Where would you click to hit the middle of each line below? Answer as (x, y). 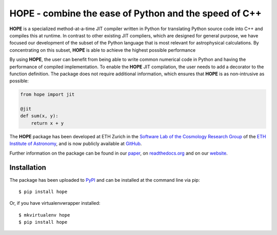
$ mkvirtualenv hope (44, 215)
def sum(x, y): (39, 116)
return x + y (47, 123)
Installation (28, 168)
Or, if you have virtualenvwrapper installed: (55, 203)
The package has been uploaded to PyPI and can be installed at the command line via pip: (105, 180)
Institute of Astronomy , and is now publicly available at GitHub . (76, 144)
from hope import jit (47, 94)
